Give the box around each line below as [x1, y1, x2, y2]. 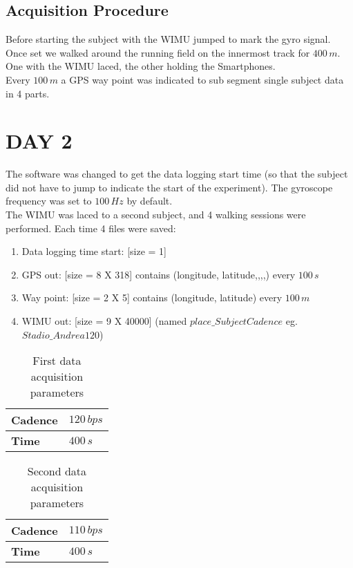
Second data [27, 463, 87, 480]
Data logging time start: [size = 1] [21, 244, 166, 258]
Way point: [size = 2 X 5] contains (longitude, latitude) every [21, 290, 283, 305]
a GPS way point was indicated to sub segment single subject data [61, 72, 344, 86]
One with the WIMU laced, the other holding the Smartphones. [6, 59, 276, 73]
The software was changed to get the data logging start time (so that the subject [6, 167, 348, 181]
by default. [126, 193, 173, 208]
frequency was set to [6, 193, 92, 208]
